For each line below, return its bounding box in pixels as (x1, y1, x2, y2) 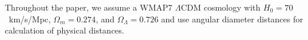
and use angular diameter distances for (161, 12, 303, 25)
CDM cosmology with (181, 1, 261, 13)
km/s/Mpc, (8, 12, 51, 25)
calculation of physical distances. (5, 24, 124, 36)
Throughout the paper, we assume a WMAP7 (5, 1, 173, 13)
